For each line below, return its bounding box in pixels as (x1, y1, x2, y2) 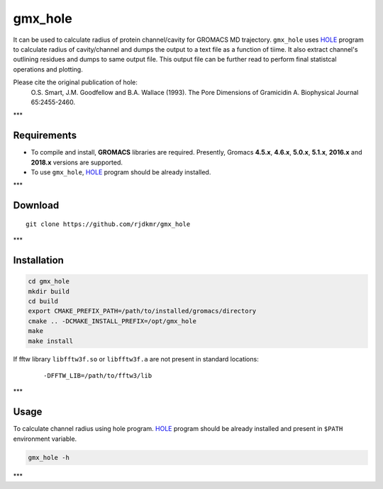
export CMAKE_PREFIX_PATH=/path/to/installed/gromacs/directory (28, 307, 257, 315)
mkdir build (28, 287, 70, 296)
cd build (28, 297, 59, 305)
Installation (13, 254, 64, 266)
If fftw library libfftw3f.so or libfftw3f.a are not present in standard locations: (13, 355, 259, 364)
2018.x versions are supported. (30, 158, 123, 167)
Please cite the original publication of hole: (13, 78, 138, 86)
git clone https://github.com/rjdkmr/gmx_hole (26, 220, 191, 228)
